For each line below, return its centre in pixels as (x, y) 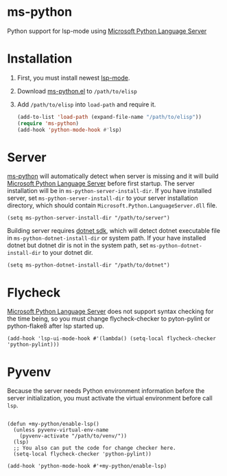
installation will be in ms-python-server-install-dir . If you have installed (109, 191)
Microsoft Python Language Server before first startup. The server (101, 183)
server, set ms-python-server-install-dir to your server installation (103, 198)
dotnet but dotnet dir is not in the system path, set (78, 245)
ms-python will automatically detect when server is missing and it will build (113, 177)
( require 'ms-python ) (48, 123)
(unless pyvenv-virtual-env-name (61, 430)
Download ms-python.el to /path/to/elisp (77, 91)
